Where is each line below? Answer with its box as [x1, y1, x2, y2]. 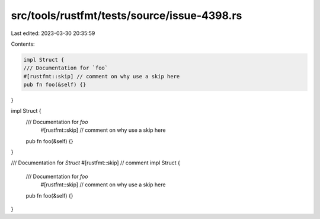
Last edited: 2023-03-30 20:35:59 [11, 30, 95, 37]
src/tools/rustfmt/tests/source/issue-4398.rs [11, 9, 242, 22]
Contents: [11, 40, 35, 47]
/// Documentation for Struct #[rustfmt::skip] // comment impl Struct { [11, 159, 180, 166]
